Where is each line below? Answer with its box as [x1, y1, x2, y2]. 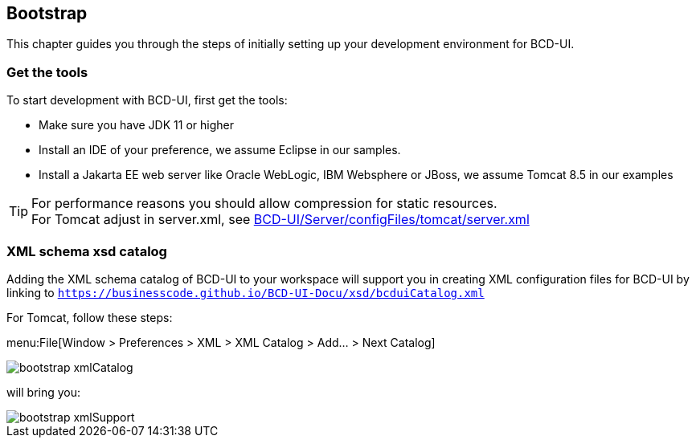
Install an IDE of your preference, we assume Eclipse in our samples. [39, 143, 401, 157]
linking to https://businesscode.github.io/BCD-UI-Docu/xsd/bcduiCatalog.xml [6, 285, 485, 299]
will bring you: [6, 385, 81, 399]
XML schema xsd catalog [6, 242, 167, 259]
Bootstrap [6, 3, 88, 23]
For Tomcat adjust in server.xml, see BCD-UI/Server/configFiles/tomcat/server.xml [31, 211, 530, 228]
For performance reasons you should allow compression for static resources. [31, 195, 497, 212]
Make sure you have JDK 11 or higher [39, 118, 234, 132]
